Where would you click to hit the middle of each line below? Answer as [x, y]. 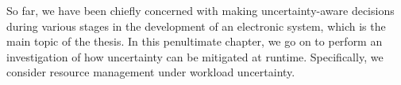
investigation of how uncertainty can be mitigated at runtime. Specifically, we [195, 56]
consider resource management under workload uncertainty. [151, 72]
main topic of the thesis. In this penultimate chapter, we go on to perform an [195, 41]
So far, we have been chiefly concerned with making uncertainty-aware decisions [200, 10]
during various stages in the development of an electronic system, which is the [196, 26]
